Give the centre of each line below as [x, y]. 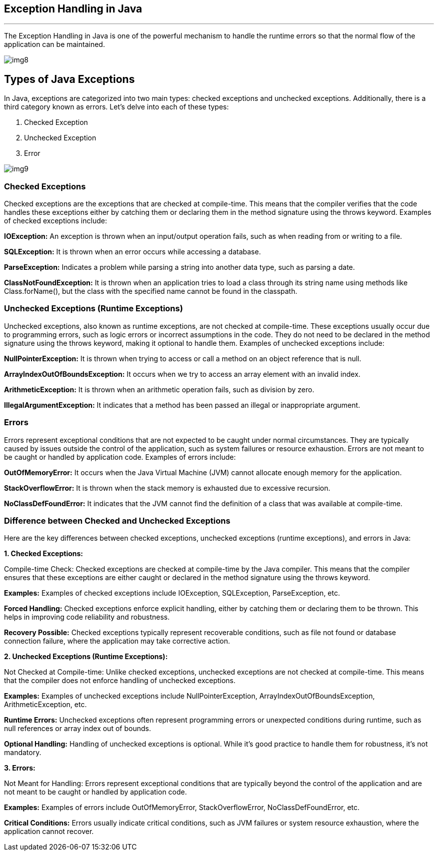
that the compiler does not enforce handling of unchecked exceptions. [120, 681]
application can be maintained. [54, 44]
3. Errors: [20, 768]
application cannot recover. [49, 832]
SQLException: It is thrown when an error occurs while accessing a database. [132, 252]
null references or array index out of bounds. [77, 729]
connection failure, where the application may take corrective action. [117, 641]
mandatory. [23, 753]
